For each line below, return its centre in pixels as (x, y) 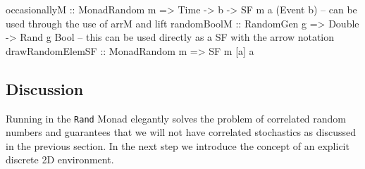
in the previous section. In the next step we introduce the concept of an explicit (178, 145)
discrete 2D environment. (60, 159)
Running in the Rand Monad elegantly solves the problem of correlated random (176, 118)
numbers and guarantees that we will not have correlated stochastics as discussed (181, 132)
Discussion (45, 88)
